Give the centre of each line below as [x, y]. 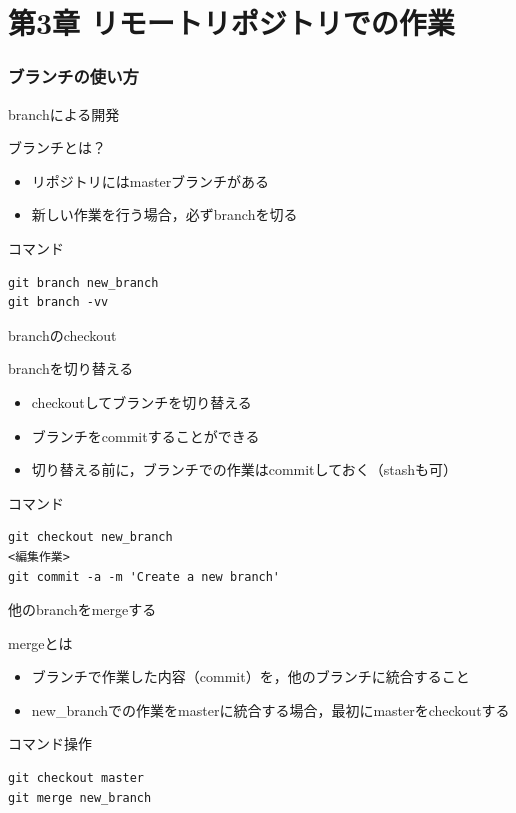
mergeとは [40, 642]
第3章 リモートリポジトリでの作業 [231, 22]
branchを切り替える [71, 368]
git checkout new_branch [90, 537]
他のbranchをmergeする [82, 609]
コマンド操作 [50, 743]
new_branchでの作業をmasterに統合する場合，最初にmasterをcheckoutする [270, 709]
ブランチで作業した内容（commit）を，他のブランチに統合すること [250, 676]
